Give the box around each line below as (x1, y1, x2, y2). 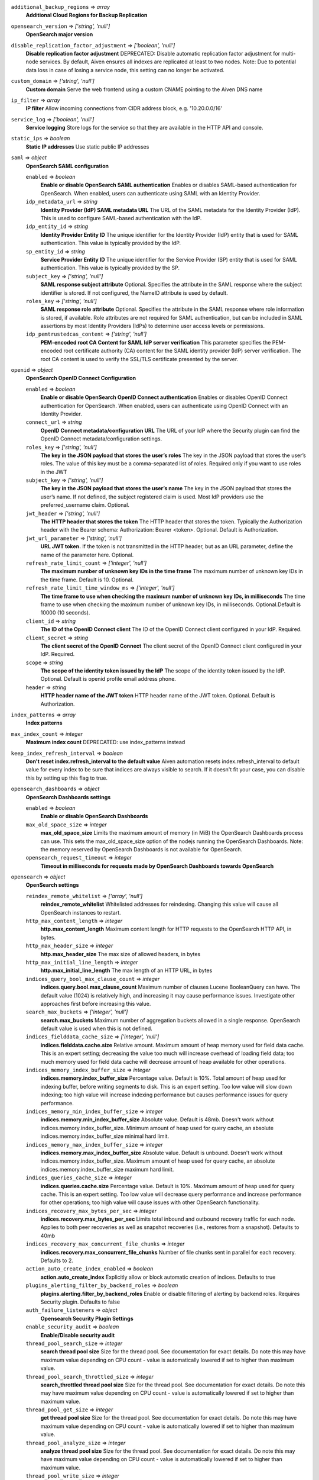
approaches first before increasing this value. (40, 1000, 151, 1007)
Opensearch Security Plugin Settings (40, 1315, 134, 1322)
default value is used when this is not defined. (40, 1025, 153, 1032)
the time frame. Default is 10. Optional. (40, 576, 134, 583)
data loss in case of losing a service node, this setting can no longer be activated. (25, 66, 224, 73)
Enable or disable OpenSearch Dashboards (40, 813, 148, 820)
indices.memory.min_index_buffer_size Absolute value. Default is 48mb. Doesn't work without (40, 1116, 274, 1123)
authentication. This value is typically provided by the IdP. (40, 240, 181, 247)
